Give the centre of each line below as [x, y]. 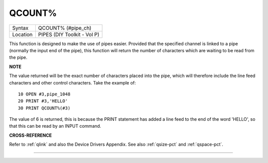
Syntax [20, 28]
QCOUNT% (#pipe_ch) [65, 28]
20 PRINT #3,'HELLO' [43, 101]
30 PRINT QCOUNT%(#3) [44, 108]
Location [22, 34]
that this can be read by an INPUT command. [55, 126]
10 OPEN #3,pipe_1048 [44, 94]
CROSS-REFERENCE [31, 135]
